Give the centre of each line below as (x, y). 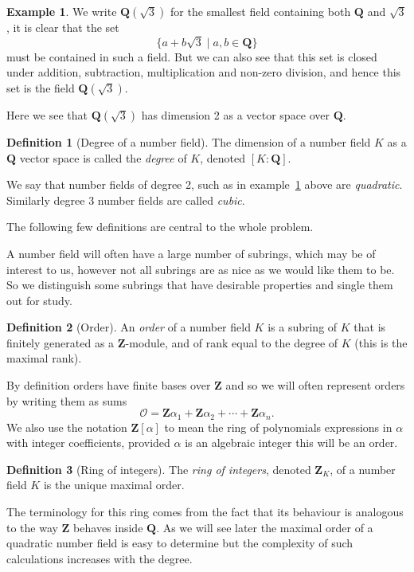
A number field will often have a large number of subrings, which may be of (191, 253)
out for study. (39, 300)
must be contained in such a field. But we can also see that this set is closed (192, 56)
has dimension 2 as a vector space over (236, 114)
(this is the (381, 342)
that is (370, 327)
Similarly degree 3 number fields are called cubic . (126, 200)
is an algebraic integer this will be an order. (291, 443)
